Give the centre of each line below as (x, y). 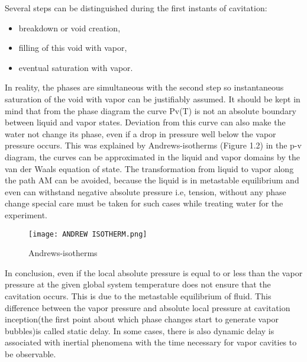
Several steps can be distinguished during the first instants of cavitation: (136, 8)
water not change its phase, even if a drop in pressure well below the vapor (140, 133)
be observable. (30, 353)
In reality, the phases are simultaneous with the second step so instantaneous (144, 87)
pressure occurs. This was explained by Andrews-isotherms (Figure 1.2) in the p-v (153, 145)
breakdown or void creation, (70, 28)
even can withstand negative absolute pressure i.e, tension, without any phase (146, 191)
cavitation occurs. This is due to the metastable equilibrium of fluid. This (138, 295)
